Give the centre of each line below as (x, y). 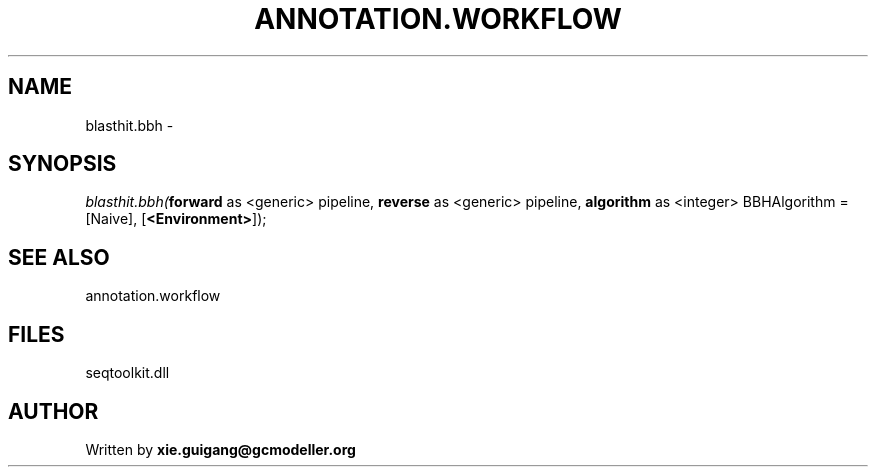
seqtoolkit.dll (127, 373)
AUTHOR (53, 411)
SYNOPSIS (62, 164)
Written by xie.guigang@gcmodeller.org (220, 449)
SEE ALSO (59, 257)
